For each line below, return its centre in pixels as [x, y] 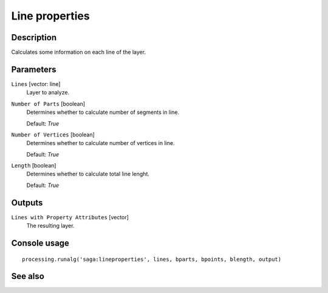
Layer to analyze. [48, 93]
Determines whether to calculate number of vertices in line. [101, 143]
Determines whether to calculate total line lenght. [88, 174]
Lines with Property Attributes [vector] [70, 217]
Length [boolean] [34, 166]
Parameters [34, 69]
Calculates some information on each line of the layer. [78, 52]
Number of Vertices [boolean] [53, 135]
